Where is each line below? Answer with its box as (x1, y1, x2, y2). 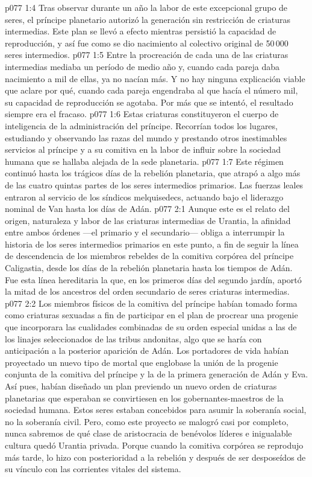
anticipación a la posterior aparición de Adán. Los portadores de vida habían (5, 344, 289, 357)
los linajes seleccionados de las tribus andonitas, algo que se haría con (5, 332, 262, 345)
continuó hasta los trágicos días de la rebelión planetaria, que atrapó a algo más (5, 167, 301, 179)
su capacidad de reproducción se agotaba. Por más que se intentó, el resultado (5, 95, 293, 108)
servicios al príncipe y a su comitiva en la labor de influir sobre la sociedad (5, 143, 281, 156)
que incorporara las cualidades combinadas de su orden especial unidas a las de (5, 321, 297, 333)
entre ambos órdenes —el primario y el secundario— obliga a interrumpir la (5, 226, 285, 238)
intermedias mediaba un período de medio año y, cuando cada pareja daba (5, 60, 280, 72)
